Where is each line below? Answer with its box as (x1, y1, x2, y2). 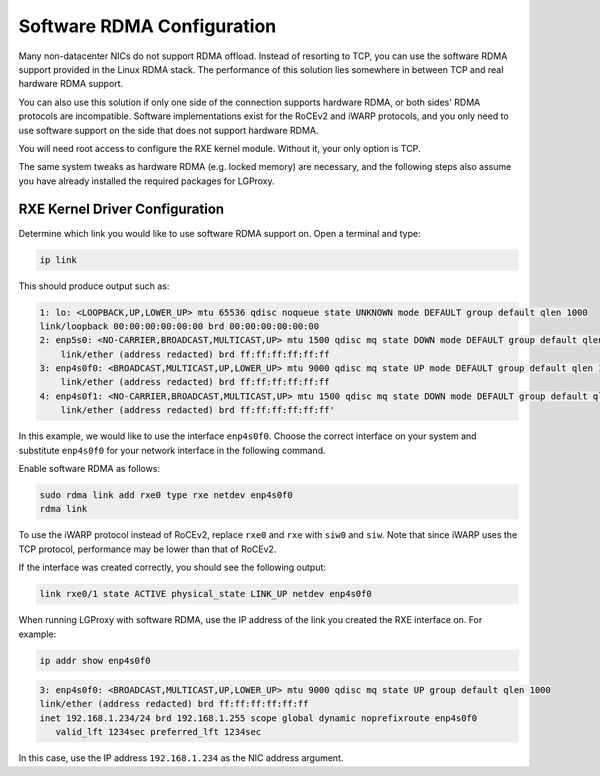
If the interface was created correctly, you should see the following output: (18, 561, 327, 574)
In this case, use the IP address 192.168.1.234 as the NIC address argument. (18, 752, 344, 764)
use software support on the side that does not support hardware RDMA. (18, 124, 319, 136)
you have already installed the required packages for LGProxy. (18, 175, 275, 187)
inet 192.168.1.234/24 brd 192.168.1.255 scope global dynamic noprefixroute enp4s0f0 (39, 712, 478, 724)
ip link (39, 254, 77, 265)
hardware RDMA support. (18, 78, 124, 90)
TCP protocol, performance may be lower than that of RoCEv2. (18, 543, 277, 555)
